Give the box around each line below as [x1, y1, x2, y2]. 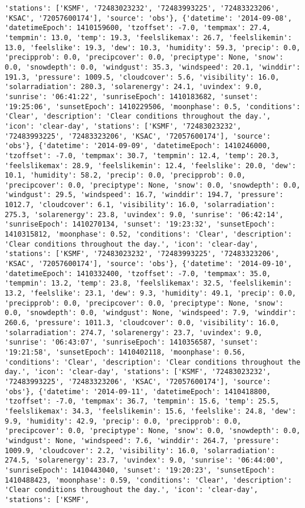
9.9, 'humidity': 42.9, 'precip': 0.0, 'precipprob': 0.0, [5, 417, 241, 425]
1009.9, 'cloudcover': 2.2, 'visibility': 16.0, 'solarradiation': [5, 446, 276, 455]
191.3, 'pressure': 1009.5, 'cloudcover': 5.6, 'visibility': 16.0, [5, 73, 280, 81]
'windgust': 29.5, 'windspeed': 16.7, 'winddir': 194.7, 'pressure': [5, 191, 284, 199]
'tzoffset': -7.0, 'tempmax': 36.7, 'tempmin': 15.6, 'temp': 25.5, [5, 397, 280, 406]
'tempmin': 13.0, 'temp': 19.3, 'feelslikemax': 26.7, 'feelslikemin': [5, 33, 292, 42]
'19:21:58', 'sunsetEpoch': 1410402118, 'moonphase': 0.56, [5, 348, 246, 356]
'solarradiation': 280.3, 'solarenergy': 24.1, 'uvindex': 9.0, [5, 83, 263, 91]
